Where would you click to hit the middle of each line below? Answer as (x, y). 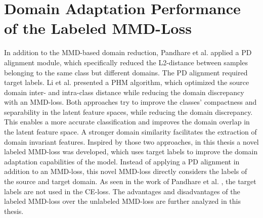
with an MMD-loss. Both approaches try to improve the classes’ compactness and (130, 102)
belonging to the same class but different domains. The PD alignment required (126, 72)
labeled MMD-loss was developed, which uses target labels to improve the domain (131, 151)
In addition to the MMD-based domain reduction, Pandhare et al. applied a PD (128, 52)
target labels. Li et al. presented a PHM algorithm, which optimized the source (127, 82)
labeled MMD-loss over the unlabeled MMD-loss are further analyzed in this (123, 201)
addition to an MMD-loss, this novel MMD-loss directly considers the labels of (126, 171)
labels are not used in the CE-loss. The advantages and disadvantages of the (122, 191)
